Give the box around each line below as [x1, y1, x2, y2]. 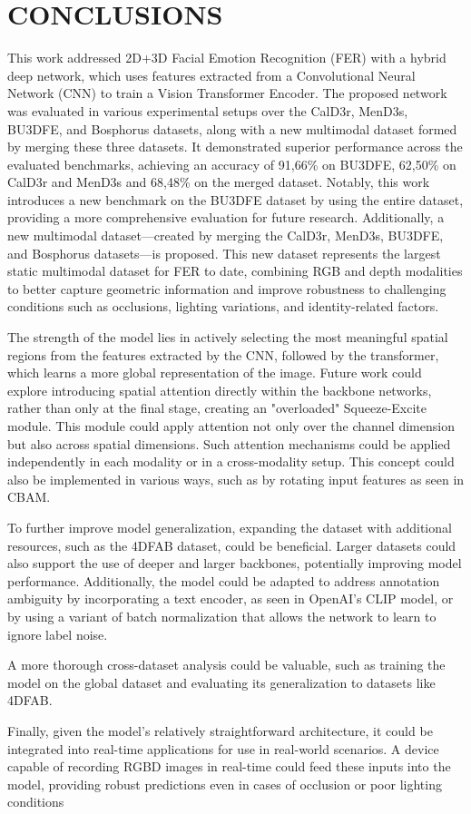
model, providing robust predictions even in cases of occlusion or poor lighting [7, 774, 442, 793]
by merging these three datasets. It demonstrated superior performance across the [7, 137, 463, 156]
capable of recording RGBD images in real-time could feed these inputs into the [7, 757, 451, 776]
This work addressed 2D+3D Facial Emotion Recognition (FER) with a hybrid [7, 48, 446, 67]
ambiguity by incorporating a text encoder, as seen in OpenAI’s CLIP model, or [7, 589, 454, 608]
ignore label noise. [7, 624, 108, 643]
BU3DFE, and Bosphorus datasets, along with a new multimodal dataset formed [7, 119, 457, 138]
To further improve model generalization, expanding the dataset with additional [7, 517, 452, 536]
